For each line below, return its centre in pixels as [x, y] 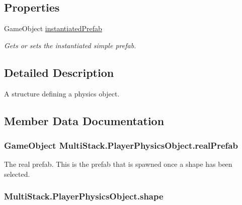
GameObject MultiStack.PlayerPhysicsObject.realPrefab [121, 145]
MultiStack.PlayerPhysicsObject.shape [84, 196]
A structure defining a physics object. [62, 93]
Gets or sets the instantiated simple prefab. [70, 45]
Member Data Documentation [84, 120]
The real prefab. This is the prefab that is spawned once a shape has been [118, 164]
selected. [17, 174]
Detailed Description [59, 72]
